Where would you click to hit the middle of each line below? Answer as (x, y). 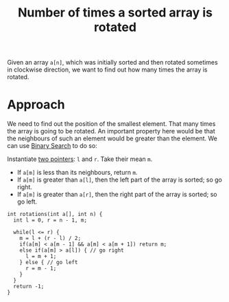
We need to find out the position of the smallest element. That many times (111, 124)
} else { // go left (49, 263)
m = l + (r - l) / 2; (50, 239)
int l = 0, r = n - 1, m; (50, 220)
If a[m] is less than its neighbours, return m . (77, 173)
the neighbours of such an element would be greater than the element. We (112, 138)
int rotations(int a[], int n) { (55, 215)
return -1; (29, 287)
